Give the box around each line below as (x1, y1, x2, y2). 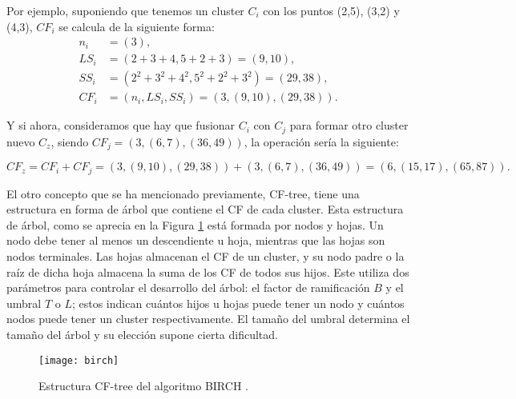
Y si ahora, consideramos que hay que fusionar (6, 117, 236, 134)
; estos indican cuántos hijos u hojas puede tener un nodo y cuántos (71, 294, 405, 311)
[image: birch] (38, 354, 119, 366)
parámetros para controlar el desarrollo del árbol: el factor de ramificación (6, 279, 370, 296)
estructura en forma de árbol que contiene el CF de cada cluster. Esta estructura (6, 201, 404, 217)
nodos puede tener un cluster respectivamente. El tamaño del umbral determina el (6, 310, 410, 327)
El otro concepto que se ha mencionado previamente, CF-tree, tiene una (6, 185, 360, 201)
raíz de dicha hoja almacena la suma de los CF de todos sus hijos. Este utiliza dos (6, 263, 409, 280)
